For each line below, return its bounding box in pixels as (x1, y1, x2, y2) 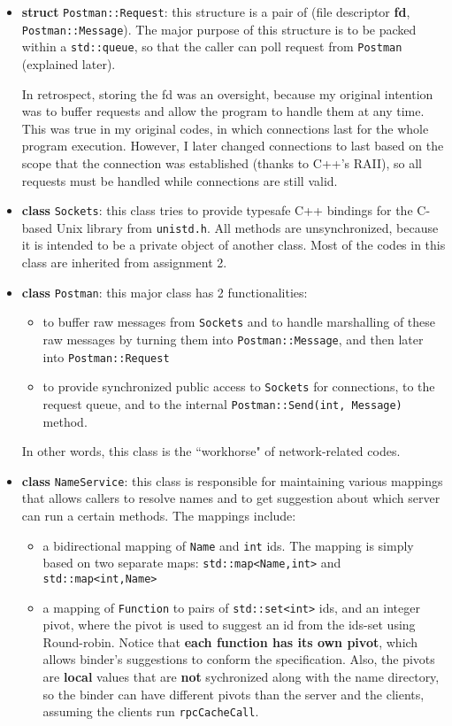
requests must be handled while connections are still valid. (21, 171, 338, 189)
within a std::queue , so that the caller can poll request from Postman (21, 37, 402, 56)
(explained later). (21, 54, 116, 73)
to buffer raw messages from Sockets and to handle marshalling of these (42, 313, 436, 331)
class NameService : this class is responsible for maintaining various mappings (21, 471, 443, 490)
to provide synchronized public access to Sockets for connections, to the (42, 377, 435, 396)
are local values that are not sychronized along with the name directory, (42, 668, 440, 685)
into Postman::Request (42, 347, 170, 366)
